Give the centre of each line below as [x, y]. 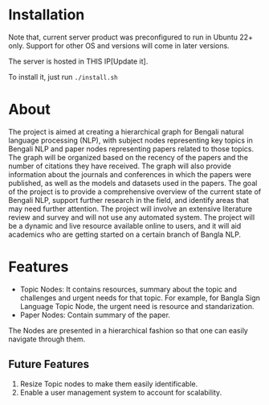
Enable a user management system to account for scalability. [121, 392]
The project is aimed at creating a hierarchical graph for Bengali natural [126, 131]
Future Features [49, 364]
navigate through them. [47, 339]
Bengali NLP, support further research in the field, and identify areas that [128, 200]
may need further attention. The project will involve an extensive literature [130, 209]
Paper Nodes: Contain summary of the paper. [95, 315]
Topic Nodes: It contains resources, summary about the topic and [128, 289]
